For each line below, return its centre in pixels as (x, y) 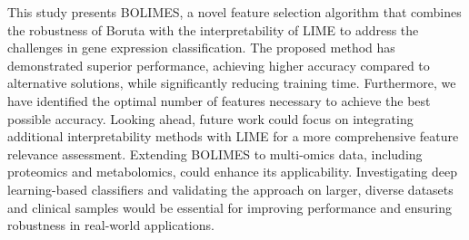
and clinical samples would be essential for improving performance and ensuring (230, 207)
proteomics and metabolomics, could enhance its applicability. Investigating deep (233, 172)
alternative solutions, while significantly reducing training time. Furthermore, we (232, 83)
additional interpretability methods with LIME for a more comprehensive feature (233, 136)
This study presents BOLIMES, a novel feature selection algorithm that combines (234, 12)
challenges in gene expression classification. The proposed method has (201, 48)
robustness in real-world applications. (111, 225)
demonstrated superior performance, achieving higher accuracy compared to (219, 65)
